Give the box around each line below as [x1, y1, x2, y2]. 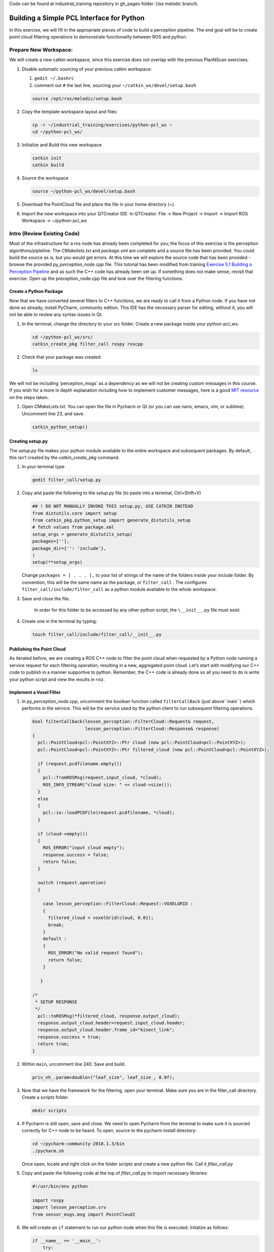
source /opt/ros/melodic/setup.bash [32, 96, 122, 101]
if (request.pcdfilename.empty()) [37, 761, 122, 766]
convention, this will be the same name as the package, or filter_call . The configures [21, 579, 207, 585]
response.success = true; [37, 1034, 101, 1040]
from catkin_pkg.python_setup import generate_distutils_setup [32, 517, 191, 523]
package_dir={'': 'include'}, [32, 545, 106, 551]
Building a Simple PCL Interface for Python [9, 14, 145, 22]
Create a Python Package [9, 288, 63, 294]
